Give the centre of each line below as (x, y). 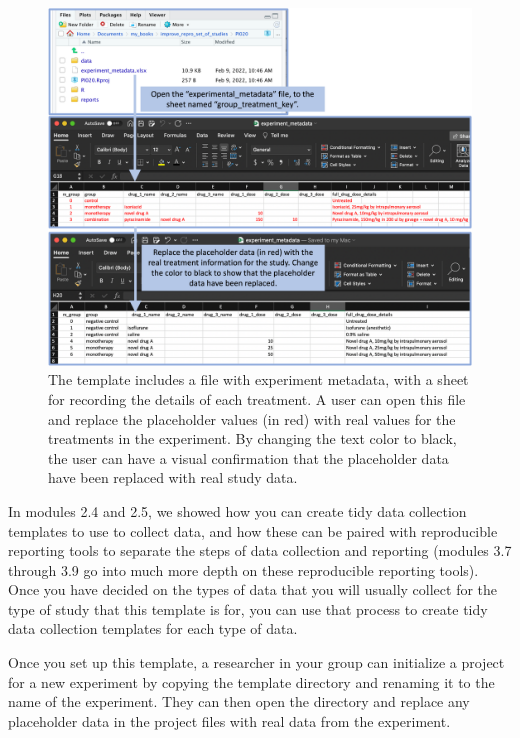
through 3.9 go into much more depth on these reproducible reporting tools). (243, 569)
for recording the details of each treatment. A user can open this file (257, 398)
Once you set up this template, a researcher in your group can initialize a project (256, 662)
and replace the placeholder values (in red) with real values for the (252, 418)
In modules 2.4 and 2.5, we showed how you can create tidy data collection (237, 510)
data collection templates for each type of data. (153, 628)
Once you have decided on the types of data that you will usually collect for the (253, 589)
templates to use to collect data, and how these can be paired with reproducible (253, 530)
